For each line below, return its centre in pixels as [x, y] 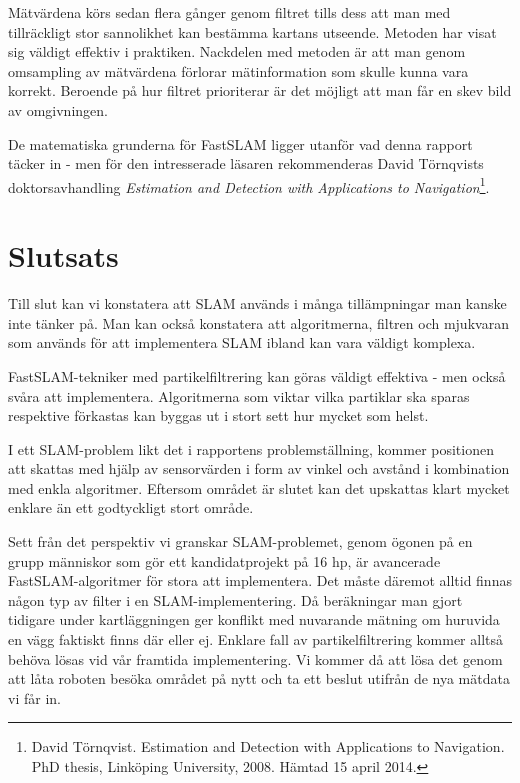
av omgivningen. [58, 109]
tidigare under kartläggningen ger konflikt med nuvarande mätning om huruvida [254, 619]
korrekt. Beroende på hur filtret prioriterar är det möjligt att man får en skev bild [260, 90]
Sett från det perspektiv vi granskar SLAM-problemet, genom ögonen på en [240, 541]
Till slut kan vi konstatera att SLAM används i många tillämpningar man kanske [257, 303]
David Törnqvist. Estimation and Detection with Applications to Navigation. [268, 746]
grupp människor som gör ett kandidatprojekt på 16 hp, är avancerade [224, 560]
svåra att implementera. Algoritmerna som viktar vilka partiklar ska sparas [239, 395]
